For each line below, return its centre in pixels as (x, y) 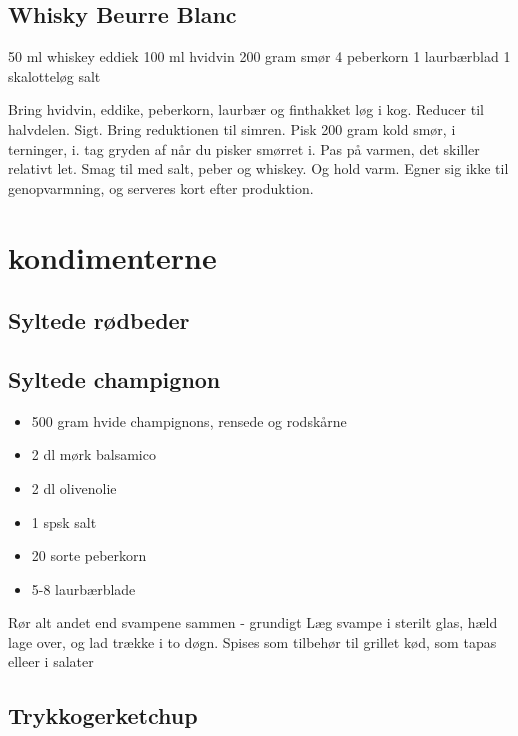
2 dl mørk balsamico (93, 454)
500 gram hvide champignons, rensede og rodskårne (189, 420)
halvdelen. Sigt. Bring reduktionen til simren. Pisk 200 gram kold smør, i (232, 128)
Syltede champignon (114, 378)
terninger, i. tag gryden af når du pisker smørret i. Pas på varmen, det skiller (244, 148)
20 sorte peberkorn (89, 555)
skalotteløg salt (54, 75)
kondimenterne (112, 256)
